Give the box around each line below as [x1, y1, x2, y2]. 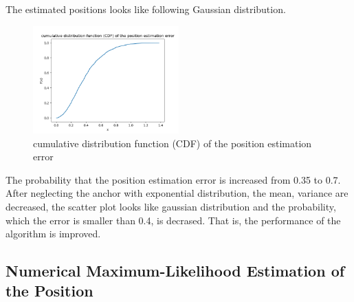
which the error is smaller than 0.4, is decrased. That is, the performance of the [5, 213, 341, 227]
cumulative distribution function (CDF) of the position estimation [33, 136, 312, 150]
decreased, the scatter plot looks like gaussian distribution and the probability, [5, 199, 336, 213]
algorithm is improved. [5, 226, 101, 241]
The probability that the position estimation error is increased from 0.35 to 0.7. [5, 172, 341, 186]
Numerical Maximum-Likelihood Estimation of [5, 260, 345, 281]
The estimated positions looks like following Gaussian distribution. [5, 2, 286, 16]
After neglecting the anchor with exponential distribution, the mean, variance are [5, 186, 349, 200]
